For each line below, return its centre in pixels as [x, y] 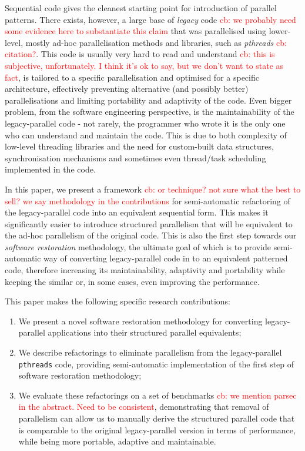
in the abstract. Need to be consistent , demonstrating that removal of [144, 407]
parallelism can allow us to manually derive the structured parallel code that [157, 418]
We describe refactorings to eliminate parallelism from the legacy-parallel [150, 352]
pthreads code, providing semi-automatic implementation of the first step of [156, 364]
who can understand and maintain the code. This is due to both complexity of [146, 135]
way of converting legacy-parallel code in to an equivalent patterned [166, 258]
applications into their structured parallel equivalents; [145, 332]
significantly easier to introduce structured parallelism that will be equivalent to [149, 223]
